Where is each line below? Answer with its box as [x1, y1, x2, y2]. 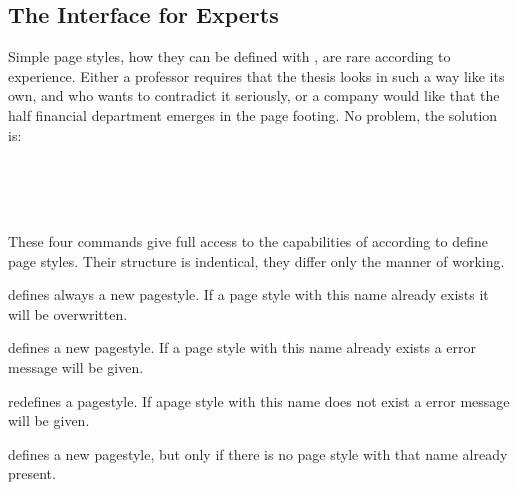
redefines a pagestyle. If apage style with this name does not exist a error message [8, 390, 510, 411]
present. [8, 463, 56, 484]
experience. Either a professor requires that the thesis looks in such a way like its [8, 65, 505, 86]
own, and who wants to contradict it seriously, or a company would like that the [8, 85, 500, 106]
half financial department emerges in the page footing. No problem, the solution [8, 104, 498, 125]
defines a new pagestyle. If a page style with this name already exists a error [8, 337, 477, 358]
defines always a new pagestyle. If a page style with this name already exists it [8, 284, 489, 305]
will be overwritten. [8, 303, 128, 324]
